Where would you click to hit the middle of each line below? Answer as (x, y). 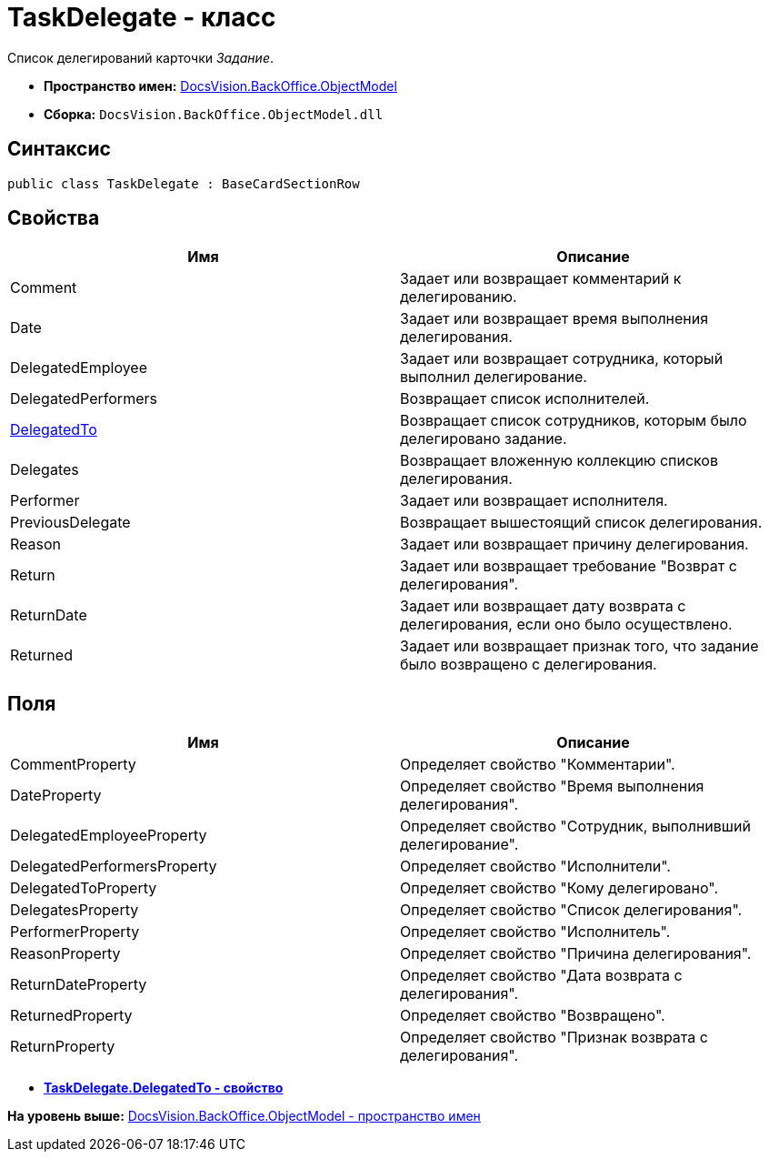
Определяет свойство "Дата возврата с (541, 976)
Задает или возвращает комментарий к (541, 279)
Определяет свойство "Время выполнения (552, 786)
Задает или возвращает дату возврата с (543, 606)
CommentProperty (73, 765)
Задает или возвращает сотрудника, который (562, 359)
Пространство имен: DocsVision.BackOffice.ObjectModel (220, 86)
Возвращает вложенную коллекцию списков (559, 461)
